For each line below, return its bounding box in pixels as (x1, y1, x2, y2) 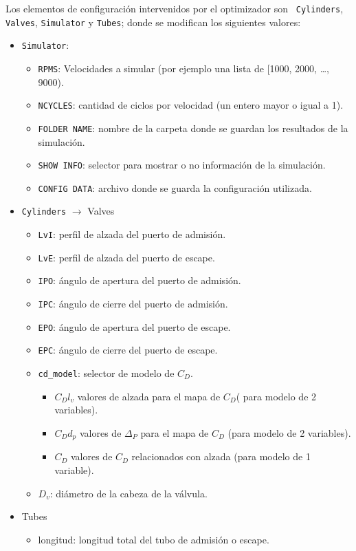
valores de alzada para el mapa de (77, 389, 221, 403)
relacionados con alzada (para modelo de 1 (131, 449, 311, 464)
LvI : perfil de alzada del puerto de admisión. (38, 227, 226, 241)
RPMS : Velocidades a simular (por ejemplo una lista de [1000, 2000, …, (38, 61, 329, 75)
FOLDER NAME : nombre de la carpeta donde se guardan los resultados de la (38, 120, 348, 135)
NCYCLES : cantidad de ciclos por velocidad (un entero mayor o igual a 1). (38, 98, 344, 112)
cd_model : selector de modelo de (38, 366, 175, 380)
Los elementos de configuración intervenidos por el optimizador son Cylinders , (5, 1, 344, 15)
